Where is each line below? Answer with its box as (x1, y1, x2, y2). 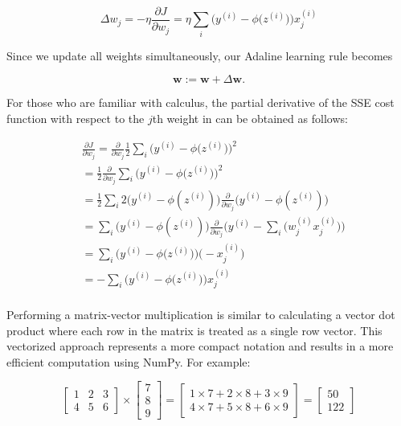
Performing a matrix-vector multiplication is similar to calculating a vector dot (6, 305, 395, 322)
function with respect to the (6, 109, 145, 126)
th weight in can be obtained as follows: (152, 109, 348, 126)
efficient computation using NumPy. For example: (6, 353, 251, 370)
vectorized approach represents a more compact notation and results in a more (6, 338, 394, 354)
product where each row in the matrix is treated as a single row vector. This (6, 322, 383, 338)
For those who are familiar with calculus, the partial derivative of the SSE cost (6, 94, 395, 111)
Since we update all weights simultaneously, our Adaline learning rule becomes (6, 47, 393, 63)
